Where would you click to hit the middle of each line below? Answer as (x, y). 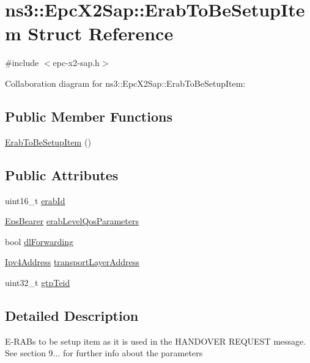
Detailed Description (72, 315)
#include (22, 63)
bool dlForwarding (39, 241)
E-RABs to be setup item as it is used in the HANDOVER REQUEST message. (156, 341)
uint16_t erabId (35, 200)
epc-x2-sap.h (76, 63)
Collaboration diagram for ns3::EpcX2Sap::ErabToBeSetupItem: (125, 83)
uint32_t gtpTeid (38, 282)
